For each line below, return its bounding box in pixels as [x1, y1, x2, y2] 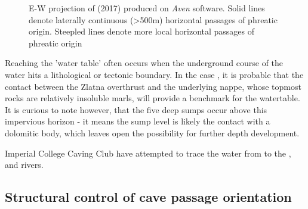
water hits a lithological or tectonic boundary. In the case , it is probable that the [5, 68, 304, 80]
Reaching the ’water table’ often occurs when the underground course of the [5, 57, 284, 69]
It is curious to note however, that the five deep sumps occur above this [5, 103, 267, 116]
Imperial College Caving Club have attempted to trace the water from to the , [5, 146, 291, 159]
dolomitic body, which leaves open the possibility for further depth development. [5, 126, 300, 139]
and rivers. [5, 158, 44, 171]
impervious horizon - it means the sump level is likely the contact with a [5, 115, 270, 127]
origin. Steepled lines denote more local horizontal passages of [29, 25, 255, 38]
